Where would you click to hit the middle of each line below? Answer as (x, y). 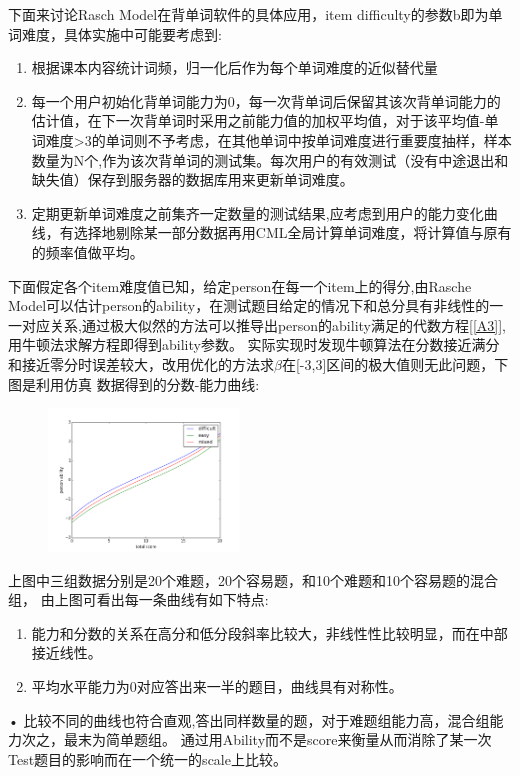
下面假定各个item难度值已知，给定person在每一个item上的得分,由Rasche (240, 285)
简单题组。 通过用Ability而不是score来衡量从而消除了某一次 (298, 739)
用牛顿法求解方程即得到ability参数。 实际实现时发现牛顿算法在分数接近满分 (254, 344)
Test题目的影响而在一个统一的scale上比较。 (147, 758)
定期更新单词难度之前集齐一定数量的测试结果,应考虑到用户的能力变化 (257, 212)
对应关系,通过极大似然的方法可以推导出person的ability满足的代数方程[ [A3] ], (263, 324)
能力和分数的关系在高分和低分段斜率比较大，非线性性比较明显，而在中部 (269, 632)
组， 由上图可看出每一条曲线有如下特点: (138, 599)
